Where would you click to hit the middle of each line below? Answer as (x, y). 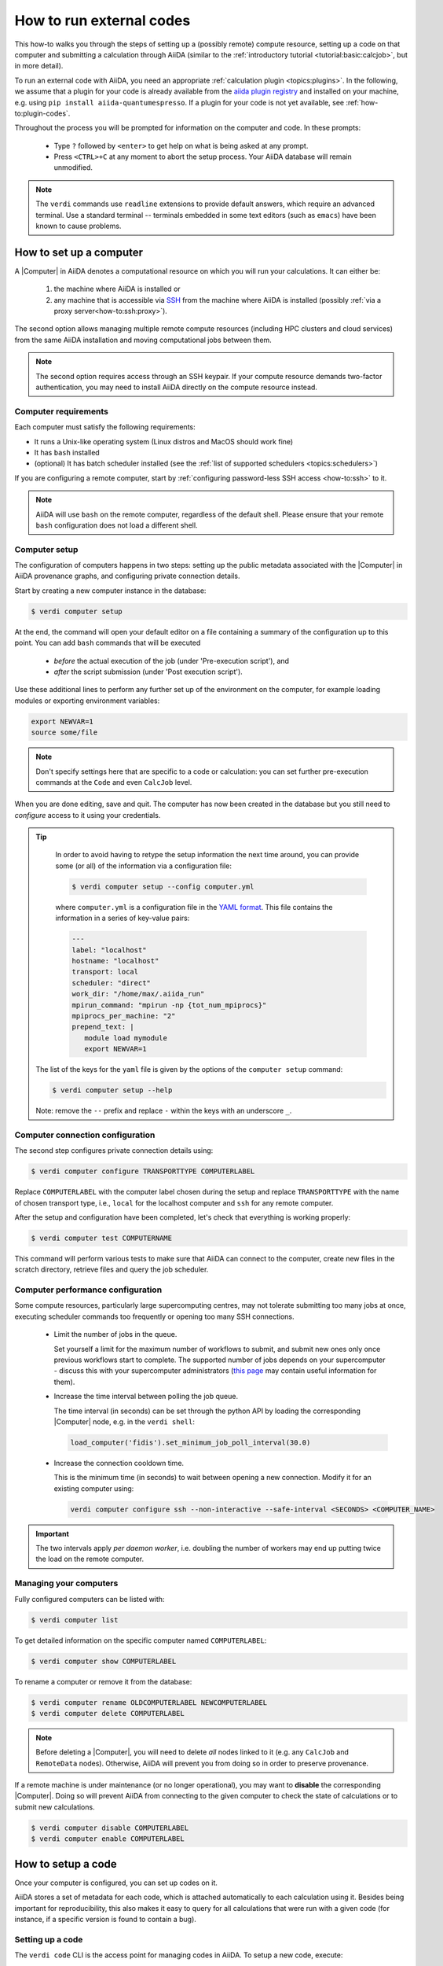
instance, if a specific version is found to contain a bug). (105, 1919)
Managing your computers (66, 1583)
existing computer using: (94, 1488)
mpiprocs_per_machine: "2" (124, 1016)
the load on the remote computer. (90, 1559)
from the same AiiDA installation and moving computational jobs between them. (143, 340)
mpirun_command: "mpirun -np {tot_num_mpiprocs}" (169, 1005)
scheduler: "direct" (111, 983)
